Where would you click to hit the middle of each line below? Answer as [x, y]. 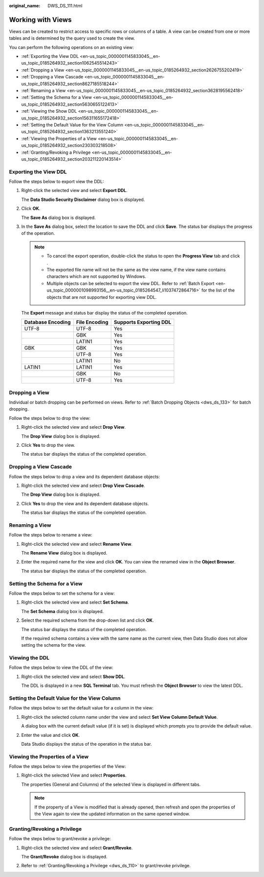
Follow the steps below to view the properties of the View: [67, 766]
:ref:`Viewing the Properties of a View [59, 138]
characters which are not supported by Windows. [96, 276]
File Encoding [92, 322]
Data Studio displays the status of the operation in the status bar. [87, 744]
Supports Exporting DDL [143, 322]
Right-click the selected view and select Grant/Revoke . [77, 848]
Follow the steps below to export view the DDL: [56, 182]
